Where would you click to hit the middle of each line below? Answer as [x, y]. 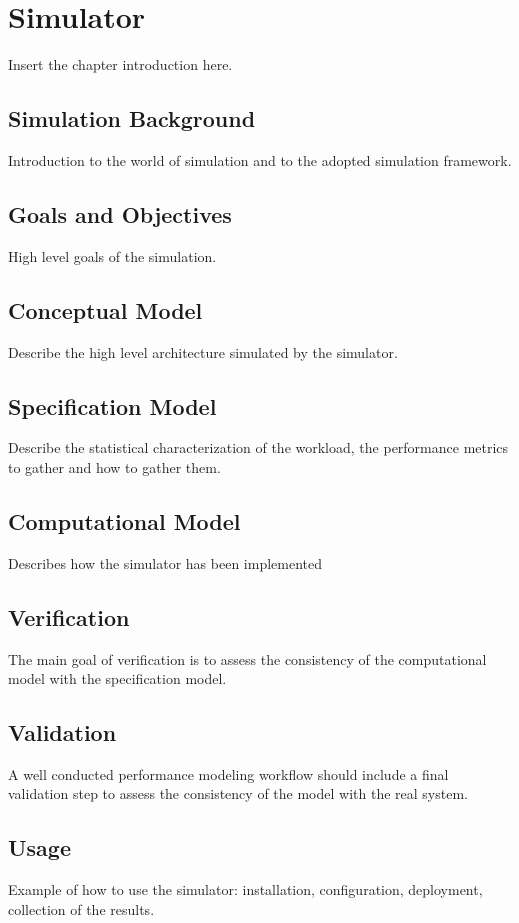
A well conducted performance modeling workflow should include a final [228, 773]
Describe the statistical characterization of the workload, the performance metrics [258, 447]
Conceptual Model [105, 309]
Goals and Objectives [120, 213]
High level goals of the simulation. [112, 255]
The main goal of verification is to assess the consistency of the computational [247, 658]
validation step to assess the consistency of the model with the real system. [238, 793]
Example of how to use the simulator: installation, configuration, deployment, [245, 889]
